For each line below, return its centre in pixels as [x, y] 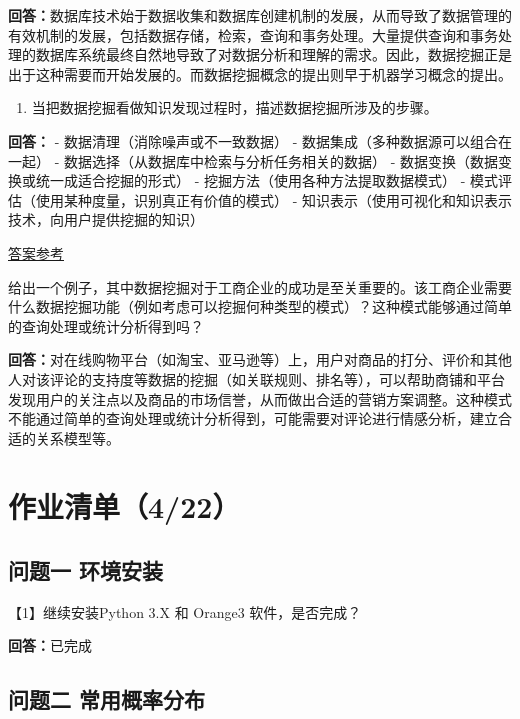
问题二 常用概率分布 [107, 699]
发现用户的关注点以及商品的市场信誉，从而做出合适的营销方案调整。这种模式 [260, 398]
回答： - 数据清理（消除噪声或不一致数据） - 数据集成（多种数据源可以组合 [253, 140]
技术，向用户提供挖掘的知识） [106, 219]
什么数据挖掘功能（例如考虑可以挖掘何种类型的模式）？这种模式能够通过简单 [260, 306]
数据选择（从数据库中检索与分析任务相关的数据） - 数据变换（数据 [280, 160]
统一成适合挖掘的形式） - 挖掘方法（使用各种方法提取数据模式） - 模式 [266, 180]
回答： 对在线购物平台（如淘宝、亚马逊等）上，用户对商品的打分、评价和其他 [260, 359]
